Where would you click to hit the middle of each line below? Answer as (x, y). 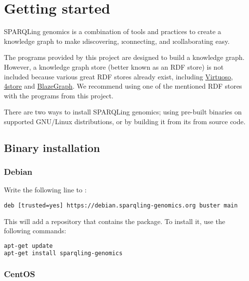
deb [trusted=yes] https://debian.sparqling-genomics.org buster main (121, 206)
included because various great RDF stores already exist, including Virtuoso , (118, 76)
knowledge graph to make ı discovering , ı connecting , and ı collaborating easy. (117, 41)
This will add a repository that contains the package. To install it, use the (115, 221)
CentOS (20, 273)
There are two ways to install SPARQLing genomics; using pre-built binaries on (123, 112)
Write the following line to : (45, 190)
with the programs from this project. (59, 95)
